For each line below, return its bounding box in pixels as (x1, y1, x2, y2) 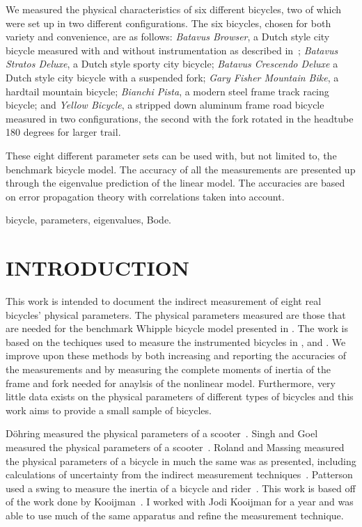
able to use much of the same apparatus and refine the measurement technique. (6, 508, 344, 522)
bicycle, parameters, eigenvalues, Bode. (6, 212, 172, 227)
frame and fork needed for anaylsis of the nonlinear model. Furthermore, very (6, 375, 336, 390)
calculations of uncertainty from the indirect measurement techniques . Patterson (6, 467, 353, 482)
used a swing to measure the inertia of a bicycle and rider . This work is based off (6, 480, 356, 495)
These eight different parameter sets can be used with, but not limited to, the (6, 148, 337, 162)
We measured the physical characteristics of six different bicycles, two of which (6, 2, 342, 16)
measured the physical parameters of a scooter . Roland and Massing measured (6, 439, 345, 454)
